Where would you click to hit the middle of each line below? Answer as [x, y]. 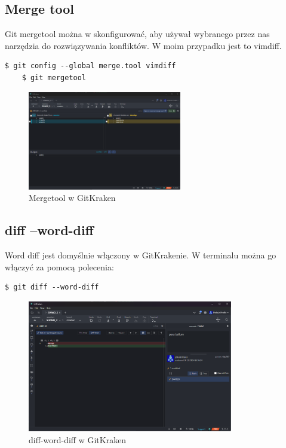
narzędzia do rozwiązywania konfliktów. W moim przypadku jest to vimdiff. [143, 45]
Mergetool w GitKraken [72, 198]
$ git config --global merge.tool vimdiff [90, 66]
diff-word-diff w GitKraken [78, 439]
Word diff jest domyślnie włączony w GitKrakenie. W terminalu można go [141, 255]
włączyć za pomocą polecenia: [59, 266]
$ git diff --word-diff [52, 287]
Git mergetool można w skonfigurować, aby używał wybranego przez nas [137, 34]
